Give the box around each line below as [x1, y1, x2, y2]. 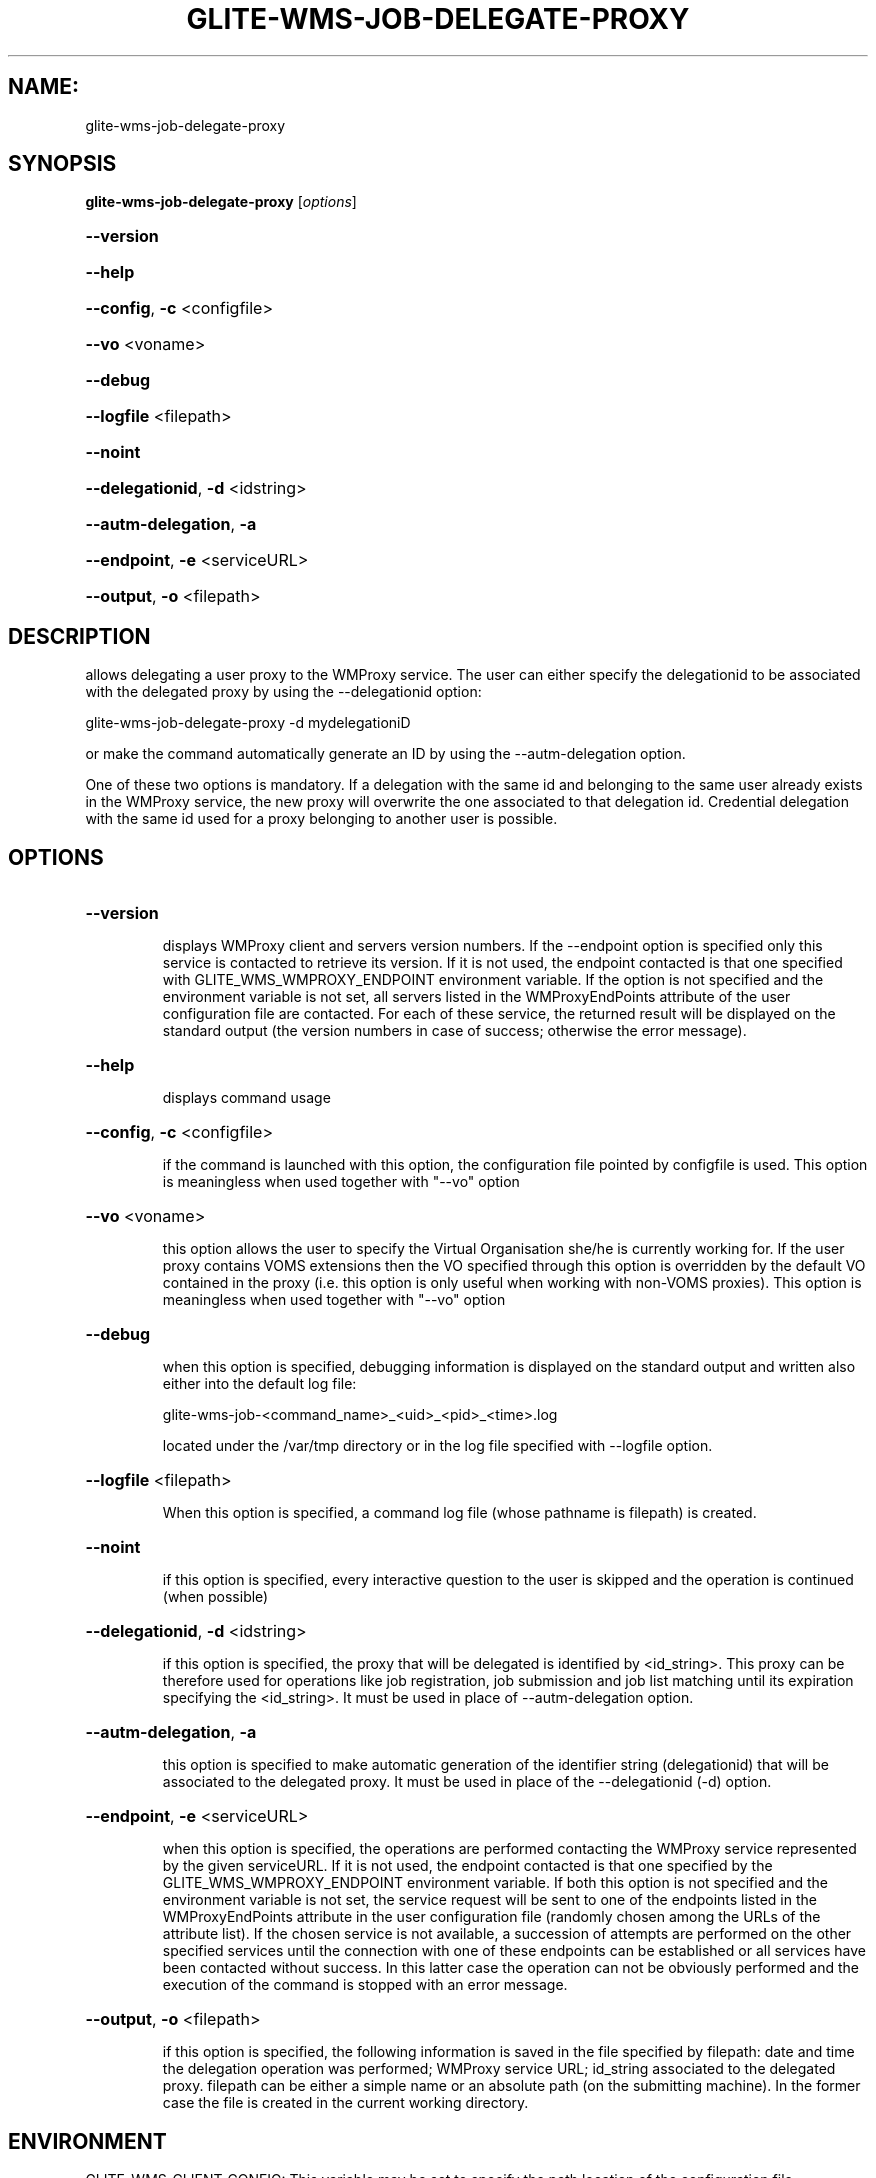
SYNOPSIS [8, 151, 117, 177]
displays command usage [162, 1089, 331, 1107]
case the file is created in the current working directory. [162, 2094, 529, 2112]
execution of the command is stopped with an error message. [162, 1976, 568, 1994]
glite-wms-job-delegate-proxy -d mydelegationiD [85, 714, 411, 732]
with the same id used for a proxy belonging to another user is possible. [85, 810, 558, 828]
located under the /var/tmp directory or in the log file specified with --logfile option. [162, 1437, 713, 1455]
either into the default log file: [162, 1375, 357, 1393]
